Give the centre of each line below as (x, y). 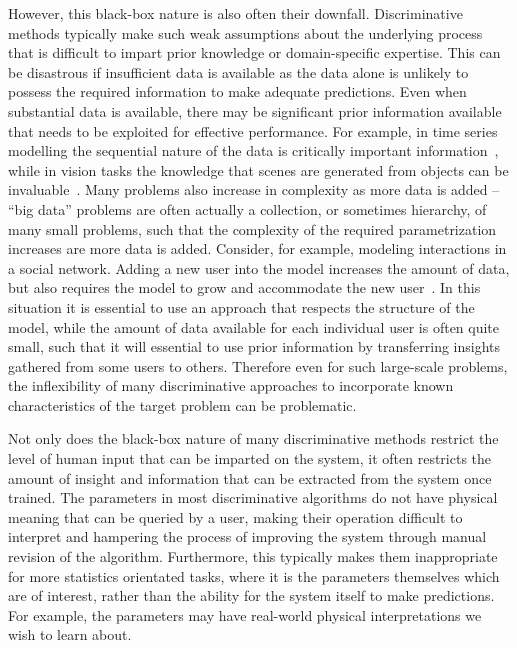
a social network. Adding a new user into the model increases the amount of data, (259, 267)
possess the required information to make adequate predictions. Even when (237, 91)
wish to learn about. (70, 634)
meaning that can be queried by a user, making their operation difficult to (235, 516)
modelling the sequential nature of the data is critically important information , (253, 150)
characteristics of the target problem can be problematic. (182, 404)
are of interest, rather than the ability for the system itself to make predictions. (251, 595)
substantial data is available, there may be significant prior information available (255, 110)
